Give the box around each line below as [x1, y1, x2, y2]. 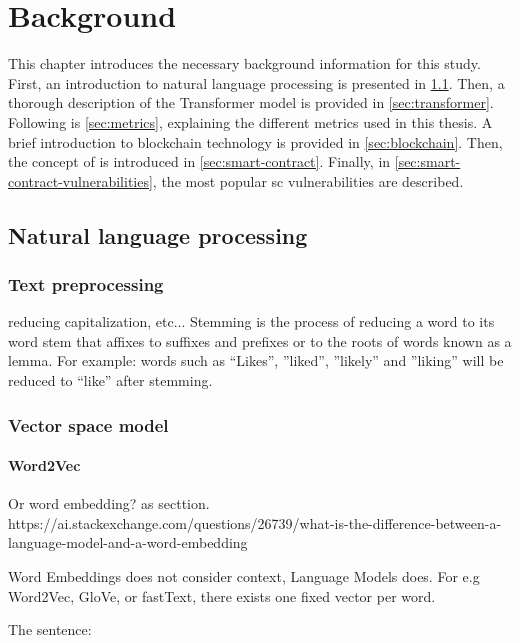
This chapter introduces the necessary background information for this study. [8, 53, 481, 74]
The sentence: [8, 619, 92, 640]
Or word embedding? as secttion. [8, 493, 210, 514]
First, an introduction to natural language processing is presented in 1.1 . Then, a [8, 72, 505, 93]
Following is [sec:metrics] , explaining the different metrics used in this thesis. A [8, 111, 493, 132]
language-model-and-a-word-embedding [8, 532, 248, 553]
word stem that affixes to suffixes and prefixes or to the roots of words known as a [8, 330, 512, 351]
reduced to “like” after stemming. [8, 370, 213, 391]
